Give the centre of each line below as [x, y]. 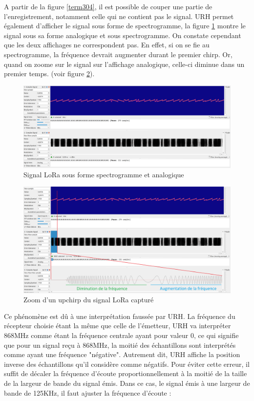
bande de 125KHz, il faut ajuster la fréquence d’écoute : [88, 392]
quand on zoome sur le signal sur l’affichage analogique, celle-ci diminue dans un [124, 64]
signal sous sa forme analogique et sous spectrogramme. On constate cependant [123, 35]
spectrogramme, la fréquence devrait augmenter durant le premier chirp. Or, [118, 54]
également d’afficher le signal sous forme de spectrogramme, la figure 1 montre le [125, 26]
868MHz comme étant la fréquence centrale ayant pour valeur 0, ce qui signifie [121, 335]
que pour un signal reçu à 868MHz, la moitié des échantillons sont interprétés [120, 345]
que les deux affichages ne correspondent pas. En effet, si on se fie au [107, 45]
